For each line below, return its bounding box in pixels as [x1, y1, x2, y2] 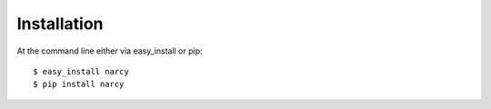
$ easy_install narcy [33, 66, 129, 76]
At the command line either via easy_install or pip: [16, 45, 204, 56]
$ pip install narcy [33, 79, 125, 90]
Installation [16, 14, 104, 34]
